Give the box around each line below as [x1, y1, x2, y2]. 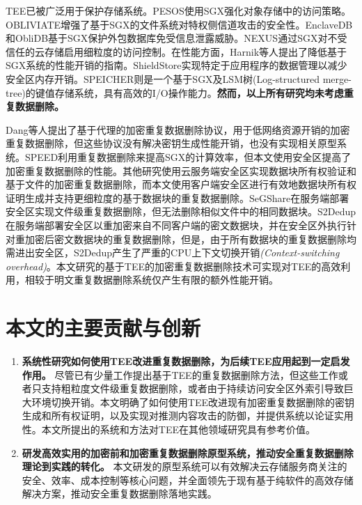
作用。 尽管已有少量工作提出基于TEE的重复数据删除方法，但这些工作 [22, 367, 338, 382]
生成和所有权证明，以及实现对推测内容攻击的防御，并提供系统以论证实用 [22, 408, 354, 423]
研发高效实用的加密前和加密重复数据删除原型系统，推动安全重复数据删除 [22, 445, 354, 460]
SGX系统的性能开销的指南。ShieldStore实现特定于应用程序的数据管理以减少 [6, 58, 347, 72]
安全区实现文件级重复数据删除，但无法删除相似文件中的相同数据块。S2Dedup [6, 204, 356, 219]
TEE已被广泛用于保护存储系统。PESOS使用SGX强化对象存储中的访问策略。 [6, 3, 351, 17]
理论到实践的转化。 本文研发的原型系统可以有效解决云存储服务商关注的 [22, 459, 347, 474]
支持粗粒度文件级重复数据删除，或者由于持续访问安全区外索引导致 [41, 381, 344, 396]
